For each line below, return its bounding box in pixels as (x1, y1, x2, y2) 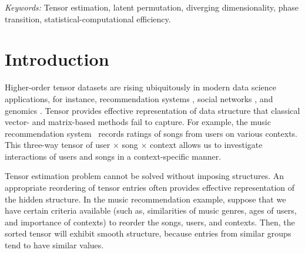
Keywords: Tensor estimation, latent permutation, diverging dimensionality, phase (5, 1, 299, 13)
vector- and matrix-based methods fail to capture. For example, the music (5, 116, 271, 128)
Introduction (5, 47, 109, 71)
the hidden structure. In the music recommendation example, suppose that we (5, 193, 286, 205)
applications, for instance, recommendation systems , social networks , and (5, 92, 273, 104)
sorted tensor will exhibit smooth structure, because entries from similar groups (5, 227, 291, 239)
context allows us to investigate (149, 139, 263, 151)
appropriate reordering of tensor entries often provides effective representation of (5, 181, 295, 194)
